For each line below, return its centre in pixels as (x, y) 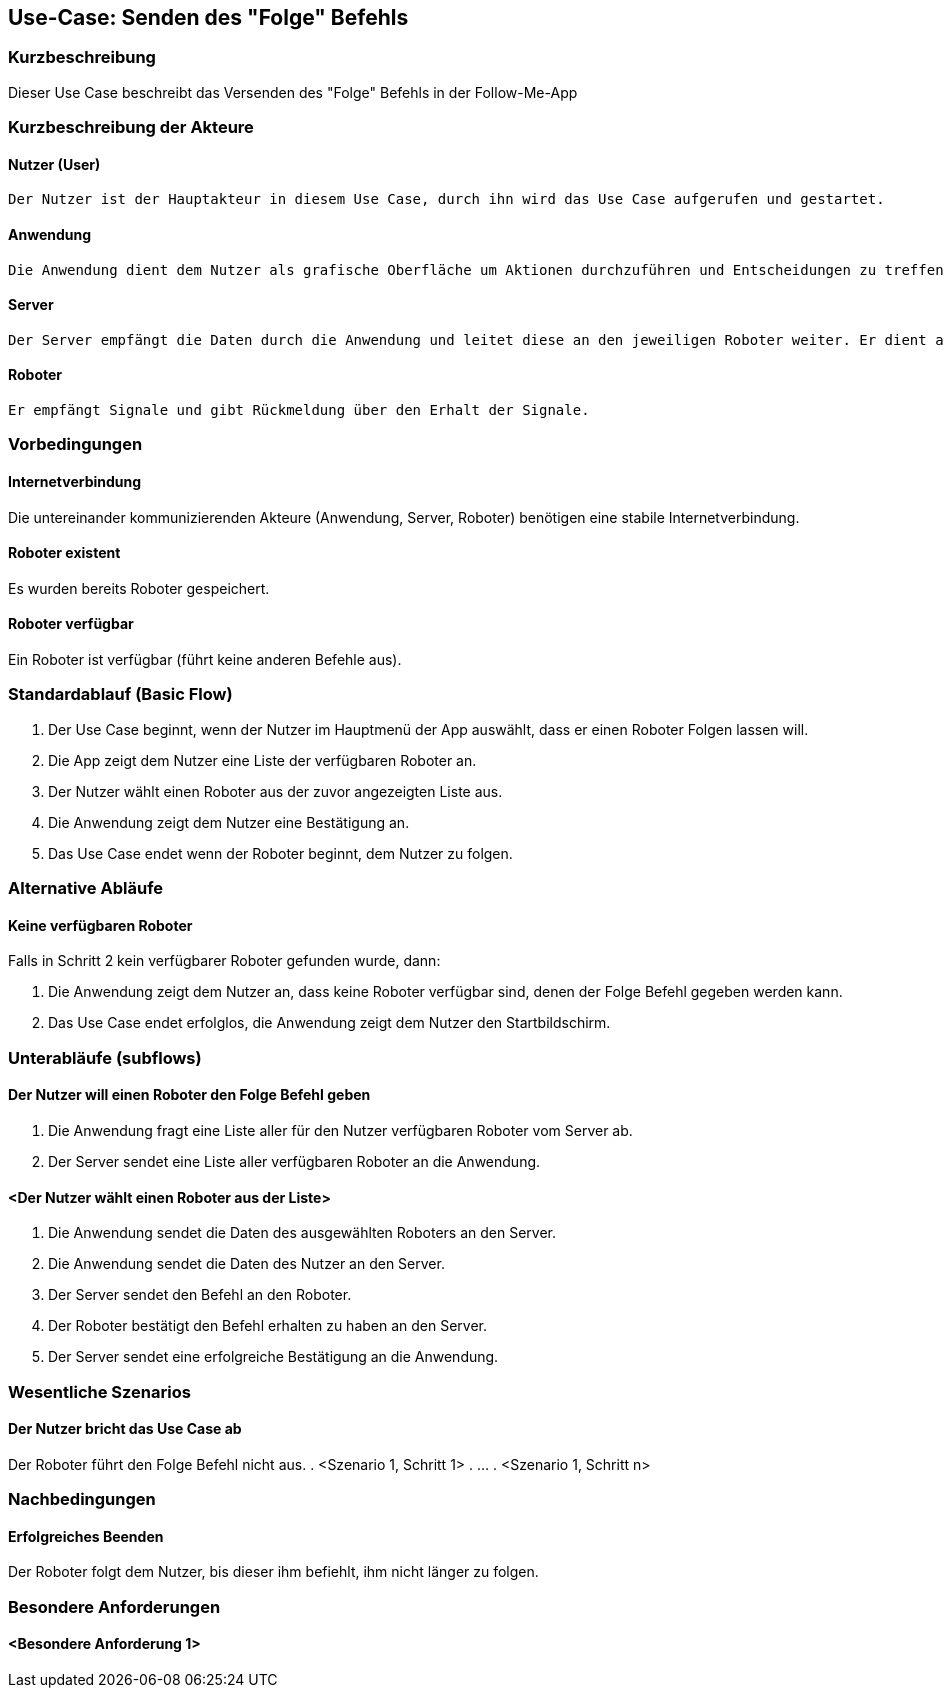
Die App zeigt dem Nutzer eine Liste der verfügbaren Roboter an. (262, 760)
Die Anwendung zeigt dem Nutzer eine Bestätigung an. (229, 822)
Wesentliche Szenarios (99, 1391)
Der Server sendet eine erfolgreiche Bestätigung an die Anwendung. (273, 1357)
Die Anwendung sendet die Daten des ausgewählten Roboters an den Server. (302, 1233)
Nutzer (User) (54, 164)
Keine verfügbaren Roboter (100, 925)
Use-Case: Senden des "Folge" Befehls (208, 17)
